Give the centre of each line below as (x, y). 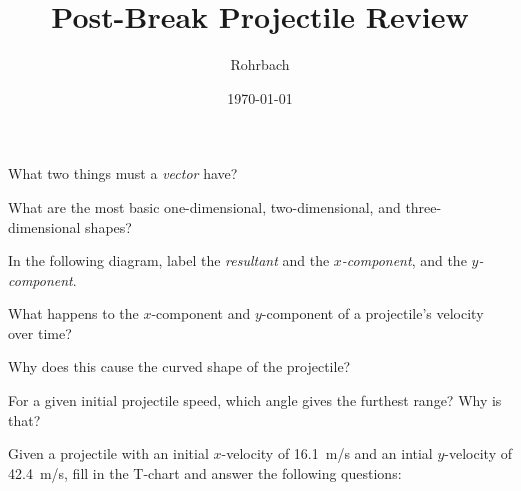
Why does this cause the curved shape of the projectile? (179, 366)
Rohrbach (260, 64)
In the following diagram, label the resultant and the (169, 260)
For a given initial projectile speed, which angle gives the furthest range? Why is (255, 400)
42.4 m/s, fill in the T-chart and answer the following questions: (205, 472)
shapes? (108, 226)
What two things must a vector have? (123, 173)
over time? (40, 332)
